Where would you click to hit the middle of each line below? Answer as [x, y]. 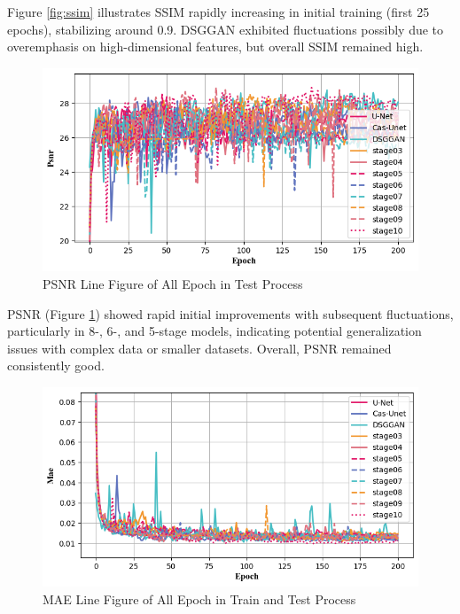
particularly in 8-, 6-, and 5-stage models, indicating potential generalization [214, 331]
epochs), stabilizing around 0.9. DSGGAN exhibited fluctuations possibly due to [226, 29]
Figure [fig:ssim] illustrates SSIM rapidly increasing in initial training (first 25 [218, 12]
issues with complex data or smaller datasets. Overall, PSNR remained [199, 348]
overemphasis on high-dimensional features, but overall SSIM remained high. [215, 47]
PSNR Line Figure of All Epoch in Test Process [173, 283]
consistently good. [56, 365]
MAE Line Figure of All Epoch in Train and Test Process [199, 598]
